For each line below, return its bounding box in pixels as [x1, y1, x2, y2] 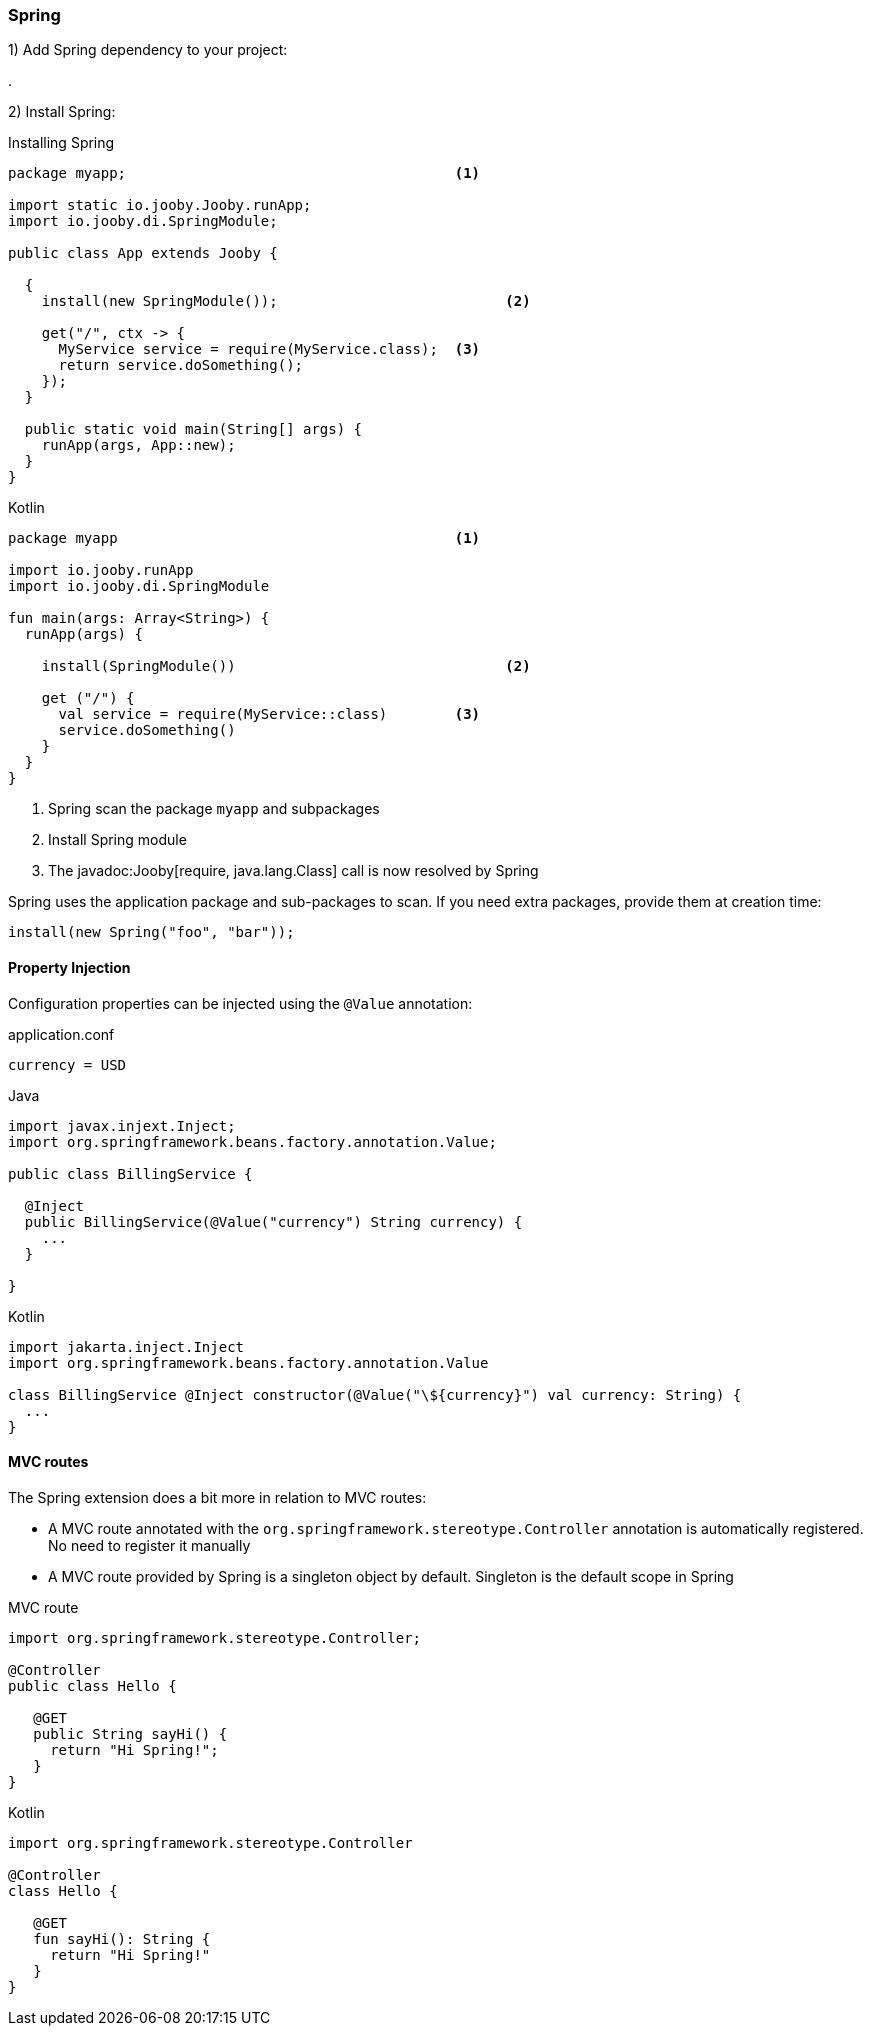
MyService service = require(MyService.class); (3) [58, 341, 481, 358]
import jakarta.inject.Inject [8, 1338, 245, 1355]
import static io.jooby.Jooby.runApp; [8, 197, 312, 214]
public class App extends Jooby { [8, 245, 278, 262]
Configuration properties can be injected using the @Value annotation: [8, 994, 473, 1012]
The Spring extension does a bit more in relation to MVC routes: [8, 1488, 427, 1506]
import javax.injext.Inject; [8, 1117, 236, 1134]
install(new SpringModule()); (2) [41, 293, 531, 310]
